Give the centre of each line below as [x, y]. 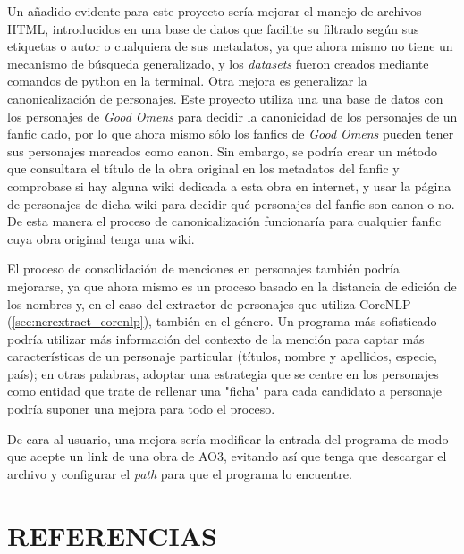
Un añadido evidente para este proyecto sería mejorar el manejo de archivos [215, 11]
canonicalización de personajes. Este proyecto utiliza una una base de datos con [225, 98]
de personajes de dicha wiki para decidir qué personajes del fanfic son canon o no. [231, 203]
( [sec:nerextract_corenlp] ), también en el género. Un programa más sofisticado [222, 321]
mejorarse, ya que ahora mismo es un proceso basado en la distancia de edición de [232, 285]
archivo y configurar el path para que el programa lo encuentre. [180, 473]
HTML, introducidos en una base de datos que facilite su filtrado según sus [213, 28]
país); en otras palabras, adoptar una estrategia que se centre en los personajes [223, 373]
